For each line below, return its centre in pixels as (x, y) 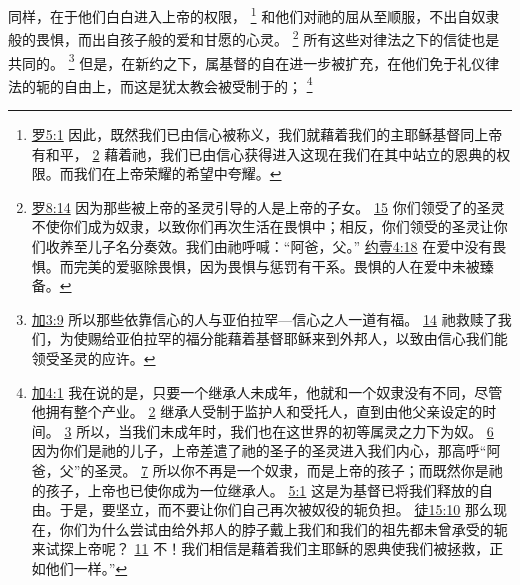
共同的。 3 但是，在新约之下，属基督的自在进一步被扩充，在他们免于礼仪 (247, 61)
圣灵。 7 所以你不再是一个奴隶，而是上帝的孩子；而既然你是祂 (298, 469)
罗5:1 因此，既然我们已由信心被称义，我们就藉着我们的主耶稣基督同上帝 (267, 134)
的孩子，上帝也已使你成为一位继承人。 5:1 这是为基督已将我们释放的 (255, 489)
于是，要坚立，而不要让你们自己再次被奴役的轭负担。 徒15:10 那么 (276, 509)
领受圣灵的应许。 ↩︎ (93, 357)
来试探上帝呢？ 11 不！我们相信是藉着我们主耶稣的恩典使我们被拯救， (260, 548)
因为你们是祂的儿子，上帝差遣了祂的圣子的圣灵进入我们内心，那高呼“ (259, 450)
